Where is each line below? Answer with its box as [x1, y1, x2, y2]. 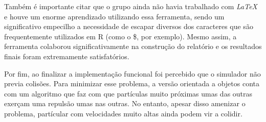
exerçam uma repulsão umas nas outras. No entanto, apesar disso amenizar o [4, 98, 246, 109]
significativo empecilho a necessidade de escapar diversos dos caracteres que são [4, 21, 253, 32]
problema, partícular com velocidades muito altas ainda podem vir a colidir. [4, 108, 242, 118]
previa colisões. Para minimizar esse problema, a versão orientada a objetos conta [4, 78, 260, 89]
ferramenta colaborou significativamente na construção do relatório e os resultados [4, 41, 262, 52]
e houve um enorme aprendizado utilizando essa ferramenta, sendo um [4, 11, 225, 21]
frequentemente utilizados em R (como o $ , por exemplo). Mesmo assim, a [4, 31, 237, 41]
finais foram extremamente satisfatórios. [4, 51, 129, 61]
